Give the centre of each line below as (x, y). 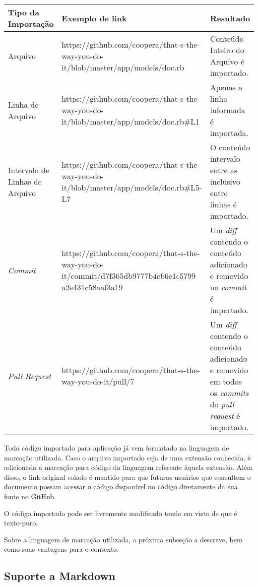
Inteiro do (227, 50)
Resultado (230, 18)
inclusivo (225, 181)
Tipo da (24, 12)
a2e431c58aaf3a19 (92, 287)
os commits (229, 393)
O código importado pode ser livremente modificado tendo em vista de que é (121, 513)
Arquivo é (227, 61)
